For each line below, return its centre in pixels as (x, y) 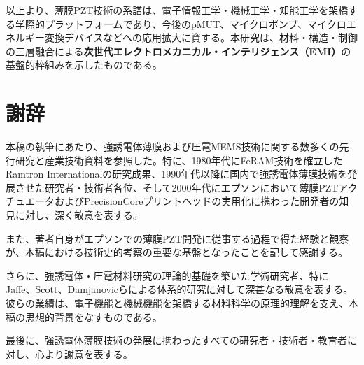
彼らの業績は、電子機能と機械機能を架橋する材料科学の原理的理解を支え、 (177, 303)
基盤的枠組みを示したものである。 (84, 65)
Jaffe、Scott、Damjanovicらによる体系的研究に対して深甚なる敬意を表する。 (180, 289)
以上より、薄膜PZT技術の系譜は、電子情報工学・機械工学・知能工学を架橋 (177, 10)
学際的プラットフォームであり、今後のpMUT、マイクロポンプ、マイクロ (181, 23)
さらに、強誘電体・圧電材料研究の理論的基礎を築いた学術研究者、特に (167, 275)
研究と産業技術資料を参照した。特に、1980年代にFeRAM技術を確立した (179, 160)
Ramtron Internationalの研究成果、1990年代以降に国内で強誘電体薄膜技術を (177, 174)
